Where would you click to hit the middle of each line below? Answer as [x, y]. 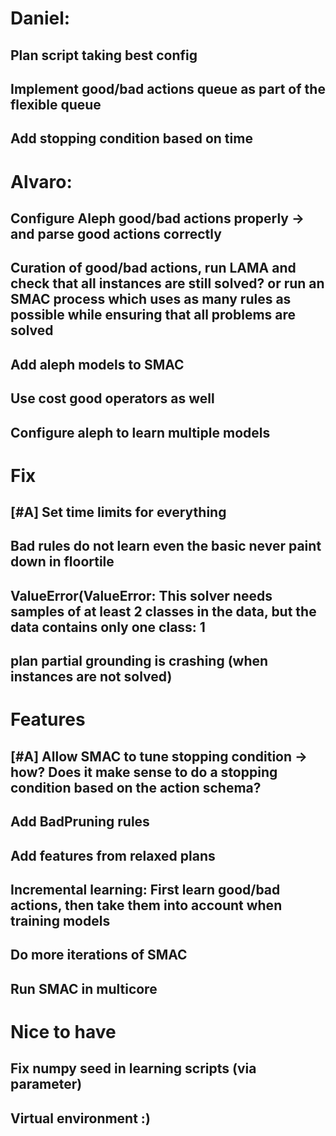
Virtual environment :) [80, 1118]
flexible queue [56, 104]
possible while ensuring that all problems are [153, 315]
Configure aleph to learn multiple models [140, 432]
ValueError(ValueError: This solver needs [141, 595]
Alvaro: [41, 181]
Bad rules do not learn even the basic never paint [166, 546]
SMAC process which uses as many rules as [151, 299]
